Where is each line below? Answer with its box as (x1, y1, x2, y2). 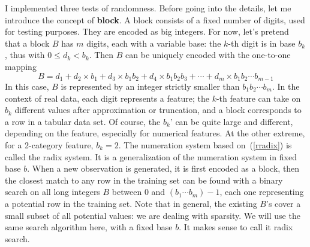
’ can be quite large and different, (170, 115, 293, 127)
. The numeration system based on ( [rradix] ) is (118, 138, 292, 151)
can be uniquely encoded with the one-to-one (125, 48, 291, 61)
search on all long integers (5, 185, 100, 198)
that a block (5, 36, 50, 49)
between (112, 185, 142, 198)
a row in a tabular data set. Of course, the (5, 115, 161, 127)
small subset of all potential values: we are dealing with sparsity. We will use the (5, 209, 300, 221)
